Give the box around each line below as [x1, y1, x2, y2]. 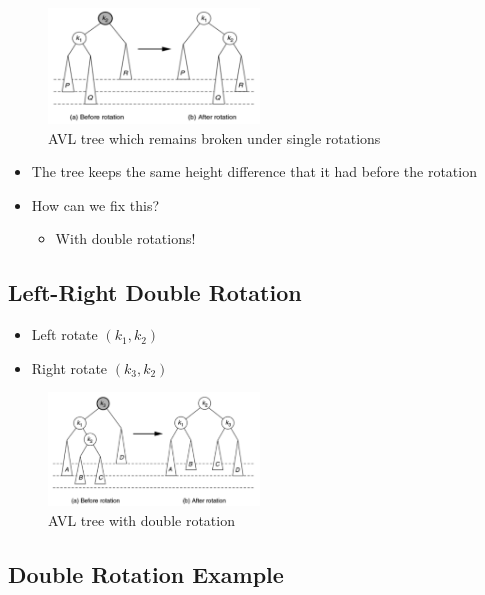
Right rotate [31, 357, 108, 378]
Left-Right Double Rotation [8, 277, 302, 308]
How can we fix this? [31, 194, 160, 215]
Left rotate [31, 324, 98, 345]
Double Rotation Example [8, 558, 284, 589]
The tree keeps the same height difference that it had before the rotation [31, 161, 477, 182]
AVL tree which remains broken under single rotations [48, 127, 381, 148]
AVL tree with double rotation [48, 509, 235, 530]
